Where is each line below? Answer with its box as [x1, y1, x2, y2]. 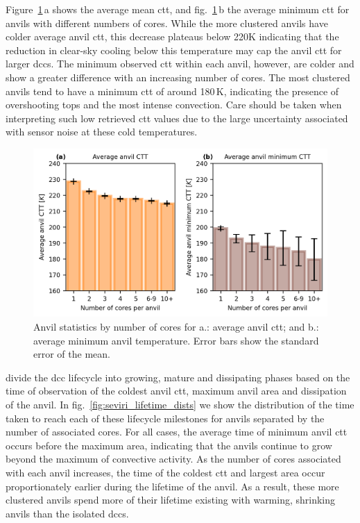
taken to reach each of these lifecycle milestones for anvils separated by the [6, 410, 325, 425]
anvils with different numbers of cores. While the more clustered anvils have [6, 15, 328, 30]
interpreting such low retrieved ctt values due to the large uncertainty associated [6, 110, 348, 125]
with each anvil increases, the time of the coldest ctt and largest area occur [6, 465, 325, 479]
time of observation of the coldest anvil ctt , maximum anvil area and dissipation [6, 383, 347, 398]
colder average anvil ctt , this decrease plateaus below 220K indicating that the [6, 29, 339, 44]
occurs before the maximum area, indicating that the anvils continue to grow [6, 438, 332, 452]
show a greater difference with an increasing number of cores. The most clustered [6, 69, 350, 84]
